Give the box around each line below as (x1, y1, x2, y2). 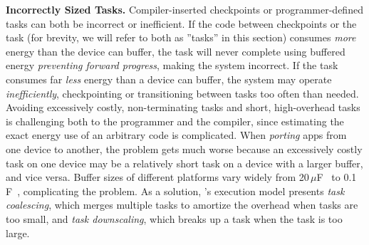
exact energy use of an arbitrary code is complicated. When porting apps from (6, 127, 347, 142)
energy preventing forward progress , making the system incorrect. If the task (6, 58, 338, 73)
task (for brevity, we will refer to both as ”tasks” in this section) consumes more (6, 30, 356, 45)
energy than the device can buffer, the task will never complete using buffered (6, 43, 345, 58)
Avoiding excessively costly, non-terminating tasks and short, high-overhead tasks (6, 100, 360, 115)
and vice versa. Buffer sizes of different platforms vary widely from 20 (6, 170, 309, 184)
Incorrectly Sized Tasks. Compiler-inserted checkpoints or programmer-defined (6, 2, 363, 16)
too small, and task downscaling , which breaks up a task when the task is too (6, 211, 343, 226)
